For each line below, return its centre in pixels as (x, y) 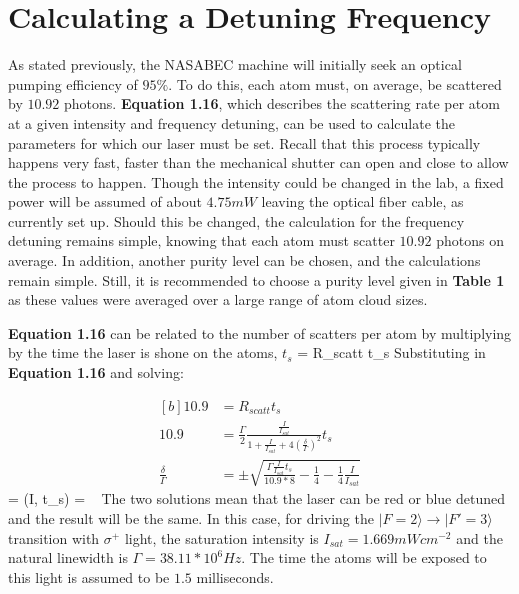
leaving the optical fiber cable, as (362, 201)
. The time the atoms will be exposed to (364, 557)
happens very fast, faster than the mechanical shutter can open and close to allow (258, 162)
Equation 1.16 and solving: (96, 372)
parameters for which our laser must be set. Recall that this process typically (244, 142)
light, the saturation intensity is (221, 537)
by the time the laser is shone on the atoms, (143, 352)
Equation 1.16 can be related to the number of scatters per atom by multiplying (260, 332)
